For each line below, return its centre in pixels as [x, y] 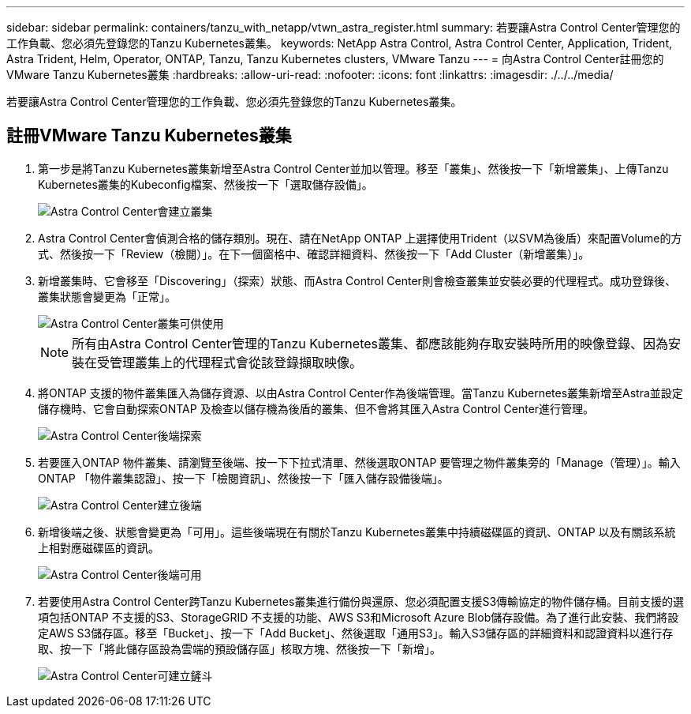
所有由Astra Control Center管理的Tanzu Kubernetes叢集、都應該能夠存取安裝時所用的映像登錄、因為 [370, 343]
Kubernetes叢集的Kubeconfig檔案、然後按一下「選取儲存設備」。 [205, 184]
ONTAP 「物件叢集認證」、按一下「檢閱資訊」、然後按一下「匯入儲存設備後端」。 [243, 478]
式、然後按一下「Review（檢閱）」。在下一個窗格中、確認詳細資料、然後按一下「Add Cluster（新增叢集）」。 [314, 254]
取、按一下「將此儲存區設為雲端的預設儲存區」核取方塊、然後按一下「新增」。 [239, 648]
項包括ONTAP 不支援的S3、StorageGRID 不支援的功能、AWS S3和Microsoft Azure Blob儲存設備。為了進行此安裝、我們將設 [359, 617]
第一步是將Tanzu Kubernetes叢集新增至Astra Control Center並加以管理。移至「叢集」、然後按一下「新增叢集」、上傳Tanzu [353, 168]
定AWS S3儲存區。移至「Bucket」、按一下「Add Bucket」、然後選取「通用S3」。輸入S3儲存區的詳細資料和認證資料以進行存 [356, 633]
